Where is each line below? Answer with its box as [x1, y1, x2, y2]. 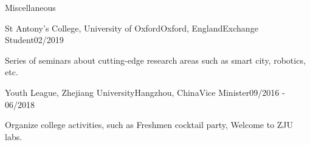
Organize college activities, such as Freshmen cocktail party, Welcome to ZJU [5, 118, 294, 131]
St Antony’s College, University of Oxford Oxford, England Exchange [5, 21, 258, 34]
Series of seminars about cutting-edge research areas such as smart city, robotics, [5, 53, 306, 66]
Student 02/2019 [5, 33, 64, 46]
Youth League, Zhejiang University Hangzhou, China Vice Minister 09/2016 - [5, 86, 285, 98]
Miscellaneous [5, 1, 56, 13]
